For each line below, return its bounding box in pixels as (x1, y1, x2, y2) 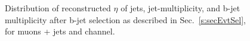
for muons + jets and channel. (5, 25, 115, 37)
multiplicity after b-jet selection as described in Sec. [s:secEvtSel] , (5, 13, 246, 26)
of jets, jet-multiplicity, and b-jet (121, 2, 240, 14)
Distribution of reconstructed (5, 2, 111, 14)
